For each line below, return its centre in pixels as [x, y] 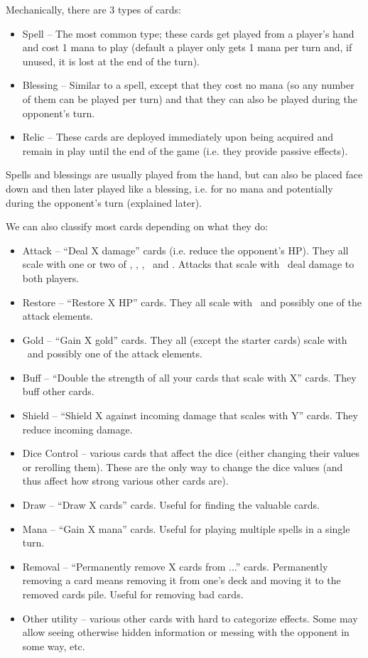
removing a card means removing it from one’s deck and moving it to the [182, 580]
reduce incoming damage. [77, 429]
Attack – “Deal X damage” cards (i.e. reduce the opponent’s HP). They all [185, 250]
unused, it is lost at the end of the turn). [111, 61]
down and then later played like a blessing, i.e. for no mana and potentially [169, 188]
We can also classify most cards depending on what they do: [137, 226]
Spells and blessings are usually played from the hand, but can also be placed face [184, 174]
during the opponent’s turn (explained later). [104, 202]
